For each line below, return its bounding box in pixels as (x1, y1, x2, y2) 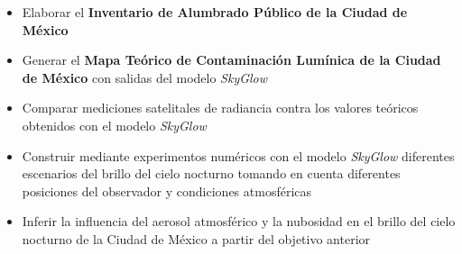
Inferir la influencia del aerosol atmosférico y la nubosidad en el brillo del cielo (22, 212, 456, 231)
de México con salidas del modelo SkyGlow (22, 68, 268, 86)
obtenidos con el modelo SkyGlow (22, 115, 207, 134)
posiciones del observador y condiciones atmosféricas (22, 181, 312, 200)
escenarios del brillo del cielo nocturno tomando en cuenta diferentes (22, 164, 401, 183)
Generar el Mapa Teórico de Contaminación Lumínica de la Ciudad (22, 50, 441, 69)
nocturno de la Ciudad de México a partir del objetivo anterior (22, 229, 371, 248)
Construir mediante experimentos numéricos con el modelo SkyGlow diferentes (22, 146, 455, 165)
